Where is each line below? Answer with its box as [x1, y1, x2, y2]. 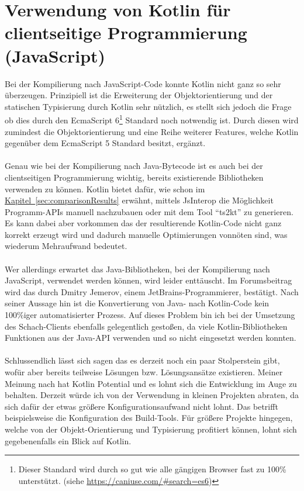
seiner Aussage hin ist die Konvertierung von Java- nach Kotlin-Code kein [5, 297, 270, 309]
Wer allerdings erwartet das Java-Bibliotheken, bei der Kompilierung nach [5, 262, 270, 275]
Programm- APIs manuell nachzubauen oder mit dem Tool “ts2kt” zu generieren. [5, 205, 293, 217]
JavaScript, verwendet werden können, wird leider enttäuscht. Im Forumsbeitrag [5, 274, 292, 286]
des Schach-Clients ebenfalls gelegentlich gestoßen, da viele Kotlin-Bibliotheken [5, 320, 288, 332]
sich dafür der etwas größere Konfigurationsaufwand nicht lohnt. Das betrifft [5, 400, 278, 412]
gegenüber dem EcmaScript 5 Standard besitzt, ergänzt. [5, 137, 206, 149]
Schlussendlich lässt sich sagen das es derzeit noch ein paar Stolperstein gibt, [5, 354, 280, 366]
